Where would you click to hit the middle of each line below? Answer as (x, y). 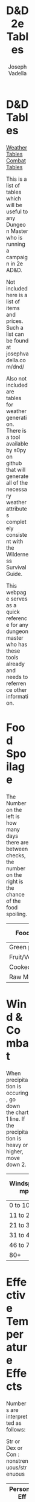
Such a (15, 327)
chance (15, 894)
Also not (17, 378)
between (17, 849)
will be (14, 205)
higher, (15, 1151)
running (16, 244)
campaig (17, 257)
